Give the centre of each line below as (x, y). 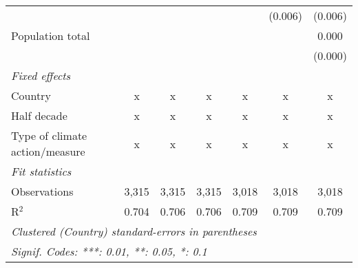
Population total (51, 35)
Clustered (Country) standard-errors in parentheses (134, 231)
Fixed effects (41, 75)
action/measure (48, 151)
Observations (42, 191)
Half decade (39, 115)
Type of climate (49, 135)
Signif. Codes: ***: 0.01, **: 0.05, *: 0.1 (109, 251)
